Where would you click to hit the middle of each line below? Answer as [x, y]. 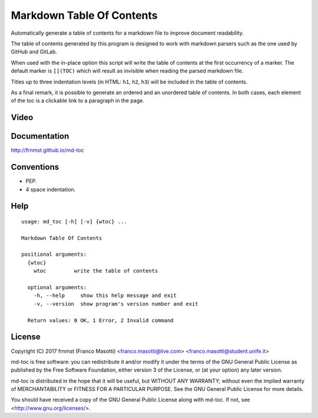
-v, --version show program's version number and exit [116, 304]
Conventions [35, 167]
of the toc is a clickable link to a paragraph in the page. [77, 101]
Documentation [40, 136]
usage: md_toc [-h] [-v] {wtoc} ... [74, 221]
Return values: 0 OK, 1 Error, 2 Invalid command [100, 320]
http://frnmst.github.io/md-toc [48, 151]
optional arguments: [57, 287]
